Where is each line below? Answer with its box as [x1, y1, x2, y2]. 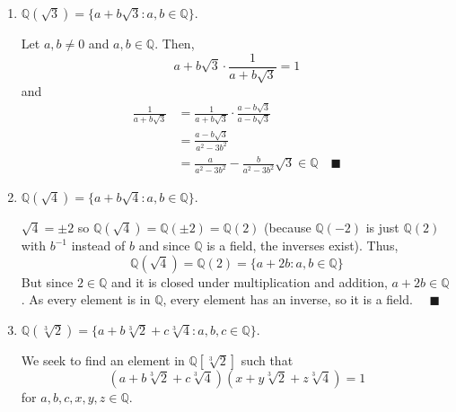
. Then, [154, 34, 195, 52]
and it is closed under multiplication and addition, [110, 272, 388, 291]
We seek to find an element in [21, 350, 185, 369]
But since [21, 272, 74, 291]
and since [138, 236, 190, 255]
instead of [71, 236, 126, 255]
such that [241, 350, 294, 369]
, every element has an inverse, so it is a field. [162, 290, 413, 309]
